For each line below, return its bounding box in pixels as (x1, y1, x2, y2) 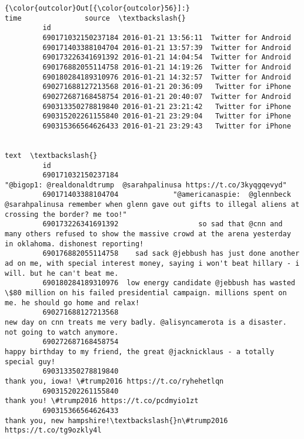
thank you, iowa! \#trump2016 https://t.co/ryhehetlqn (5, 377, 224, 385)
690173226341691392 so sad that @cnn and (42, 220, 283, 229)
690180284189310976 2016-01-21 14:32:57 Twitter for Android (42, 72, 291, 81)
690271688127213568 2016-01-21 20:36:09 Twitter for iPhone (42, 82, 291, 91)
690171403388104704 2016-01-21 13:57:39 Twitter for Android (42, 43, 291, 52)
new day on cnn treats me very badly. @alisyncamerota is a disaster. (5, 318, 287, 326)
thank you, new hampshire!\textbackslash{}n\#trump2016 (5, 416, 228, 425)
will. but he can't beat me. (5, 269, 119, 278)
